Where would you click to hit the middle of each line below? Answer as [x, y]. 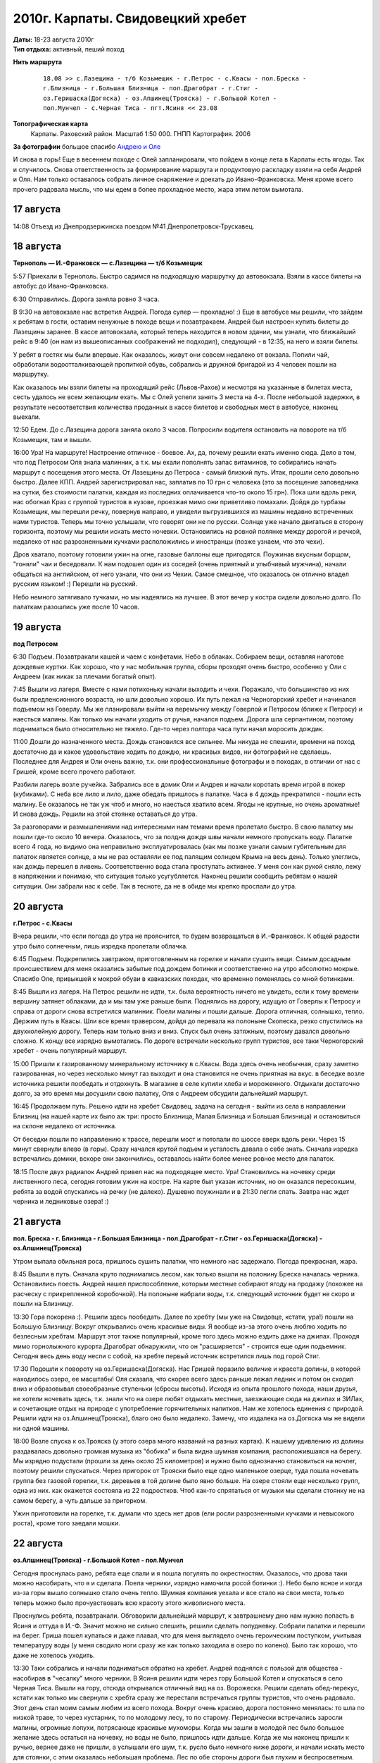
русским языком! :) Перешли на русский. [75, 584]
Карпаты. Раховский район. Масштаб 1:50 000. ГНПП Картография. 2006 [141, 133]
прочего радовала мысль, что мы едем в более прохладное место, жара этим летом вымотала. [158, 189]
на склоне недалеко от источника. [65, 1126]
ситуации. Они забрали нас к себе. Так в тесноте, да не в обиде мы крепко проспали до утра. [155, 886]
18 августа [37, 246]
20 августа [38, 906]
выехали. [27, 417]
